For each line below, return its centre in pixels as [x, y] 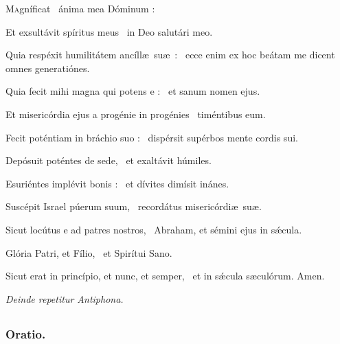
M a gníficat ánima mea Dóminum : [80, 8]
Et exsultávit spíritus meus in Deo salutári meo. [109, 31]
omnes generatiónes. [48, 68]
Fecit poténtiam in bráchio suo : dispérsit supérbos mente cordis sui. [152, 137]
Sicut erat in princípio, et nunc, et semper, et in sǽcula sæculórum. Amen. [165, 276]
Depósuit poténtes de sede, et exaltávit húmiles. [109, 160]
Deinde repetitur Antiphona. [65, 298]
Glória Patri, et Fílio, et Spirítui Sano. [89, 252]
